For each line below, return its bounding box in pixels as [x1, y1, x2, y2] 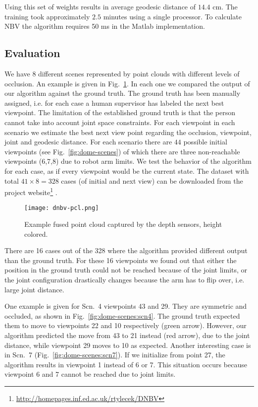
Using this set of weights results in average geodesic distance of [4, 1, 196, 11]
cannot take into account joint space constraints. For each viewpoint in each [4, 117, 235, 127]
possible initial [183, 136, 227, 147]
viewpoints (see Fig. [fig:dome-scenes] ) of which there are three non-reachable [4, 146, 240, 156]
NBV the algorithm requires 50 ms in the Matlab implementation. [4, 21, 205, 31]
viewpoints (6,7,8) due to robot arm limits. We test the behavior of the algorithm [4, 156, 252, 166]
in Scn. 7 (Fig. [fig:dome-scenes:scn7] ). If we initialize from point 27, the [4, 349, 225, 360]
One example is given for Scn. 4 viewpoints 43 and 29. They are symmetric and [4, 301, 247, 311]
